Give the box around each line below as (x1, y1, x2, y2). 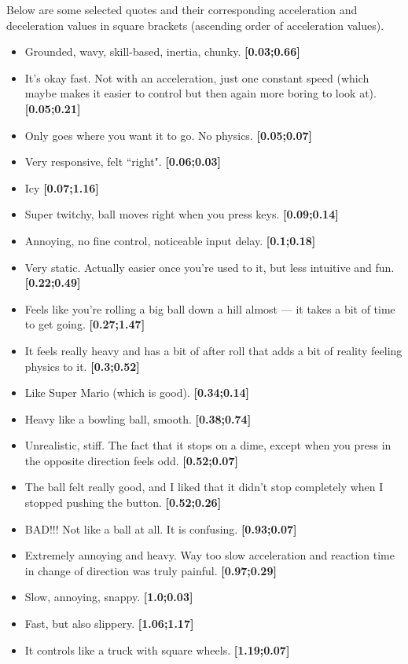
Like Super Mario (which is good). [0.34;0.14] (24, 384, 250, 401)
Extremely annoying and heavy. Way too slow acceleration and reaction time (24, 547, 395, 563)
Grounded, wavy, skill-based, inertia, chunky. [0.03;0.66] (24, 43, 300, 60)
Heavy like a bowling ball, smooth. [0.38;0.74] (24, 410, 252, 427)
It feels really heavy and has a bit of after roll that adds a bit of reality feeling (24, 342, 402, 358)
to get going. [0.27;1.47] (24, 316, 145, 332)
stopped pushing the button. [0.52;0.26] (24, 494, 222, 511)
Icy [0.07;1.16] (24, 179, 99, 196)
